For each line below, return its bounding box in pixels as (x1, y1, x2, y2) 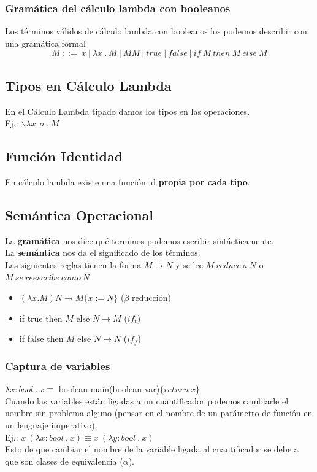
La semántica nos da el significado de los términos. (5, 246, 201, 259)
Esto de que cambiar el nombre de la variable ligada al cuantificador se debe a (5, 443, 299, 455)
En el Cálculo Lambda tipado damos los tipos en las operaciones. (5, 104, 250, 117)
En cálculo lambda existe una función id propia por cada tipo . (5, 176, 250, 188)
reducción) (132, 291, 171, 304)
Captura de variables (5, 358, 110, 373)
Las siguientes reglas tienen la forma (5, 258, 142, 271)
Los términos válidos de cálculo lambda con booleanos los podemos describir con (5, 25, 307, 37)
